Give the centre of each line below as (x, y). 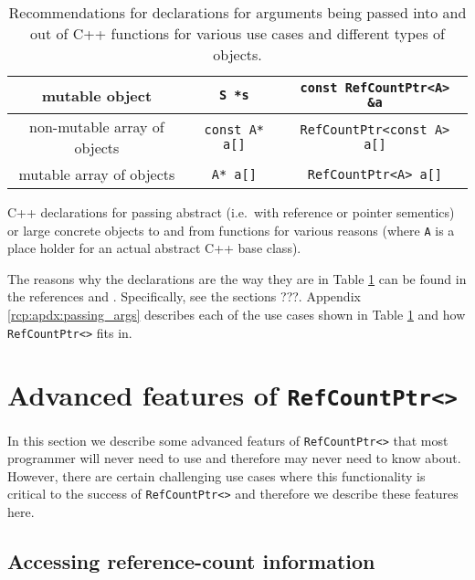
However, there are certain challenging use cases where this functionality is (216, 475)
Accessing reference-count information (191, 561)
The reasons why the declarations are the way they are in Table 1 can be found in (237, 278)
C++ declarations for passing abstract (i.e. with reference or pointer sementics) (231, 212)
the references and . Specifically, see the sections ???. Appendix (184, 296)
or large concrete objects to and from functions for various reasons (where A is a (231, 230)
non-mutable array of (97, 127)
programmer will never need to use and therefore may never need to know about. (234, 458)
